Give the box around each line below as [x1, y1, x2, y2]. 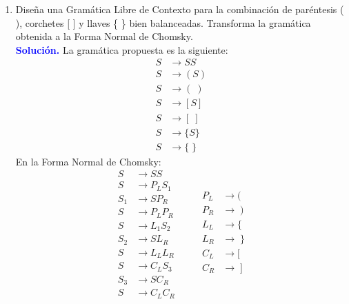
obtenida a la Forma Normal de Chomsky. [15, 29, 193, 43]
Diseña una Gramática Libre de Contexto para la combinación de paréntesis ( [15, 2, 344, 16]
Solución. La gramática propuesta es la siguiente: [15, 42, 228, 57]
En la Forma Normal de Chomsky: [15, 154, 161, 168]
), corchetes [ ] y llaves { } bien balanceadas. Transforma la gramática [15, 15, 311, 30]
